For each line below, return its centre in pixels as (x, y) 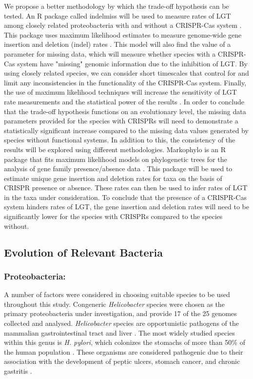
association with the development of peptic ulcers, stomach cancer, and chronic (122, 361)
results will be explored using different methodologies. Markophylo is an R (115, 149)
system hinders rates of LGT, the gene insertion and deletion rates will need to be (126, 207)
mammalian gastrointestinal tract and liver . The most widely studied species (119, 332)
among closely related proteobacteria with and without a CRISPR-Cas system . (123, 25)
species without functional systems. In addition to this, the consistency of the (120, 140)
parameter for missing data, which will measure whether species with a (110, 53)
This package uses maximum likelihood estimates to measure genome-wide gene (123, 34)
